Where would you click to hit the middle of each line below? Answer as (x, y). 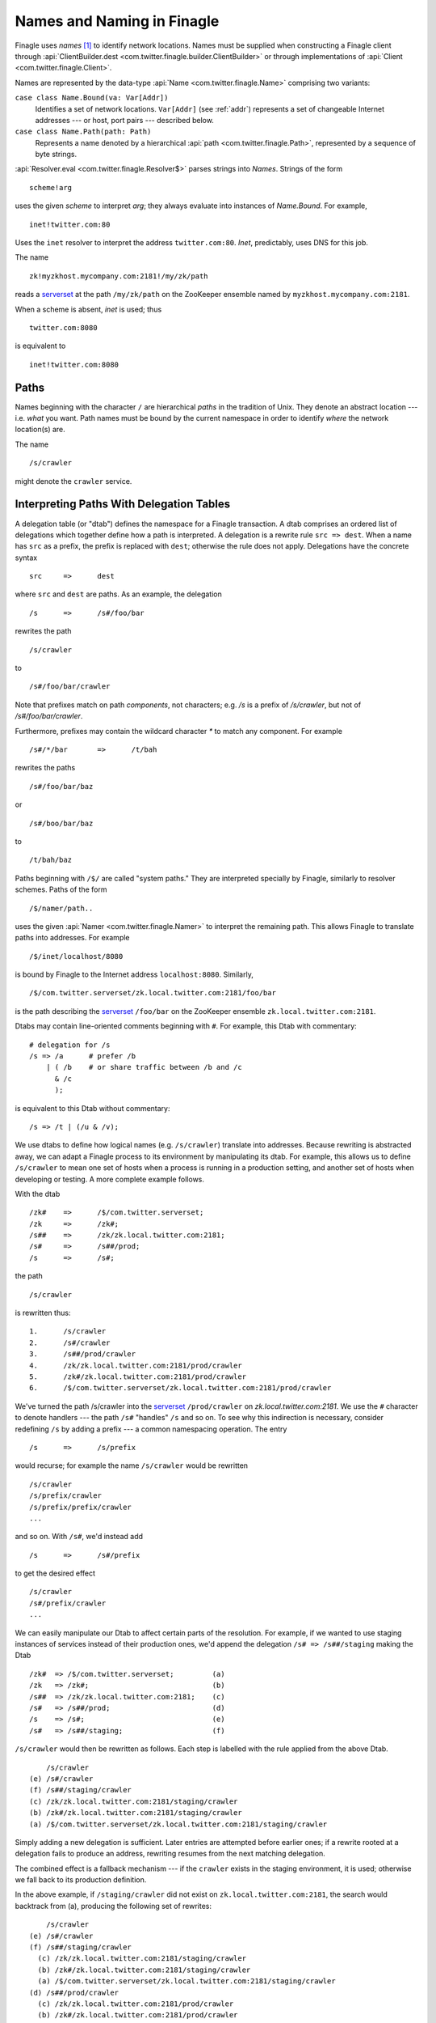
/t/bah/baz (51, 860)
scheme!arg (51, 187)
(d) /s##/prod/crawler (74, 1992)
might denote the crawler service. (73, 481)
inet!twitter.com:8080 (74, 365)
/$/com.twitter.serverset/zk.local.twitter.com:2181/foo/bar (153, 993)
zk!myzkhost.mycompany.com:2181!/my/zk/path (119, 276)
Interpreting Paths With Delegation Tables (123, 505)
